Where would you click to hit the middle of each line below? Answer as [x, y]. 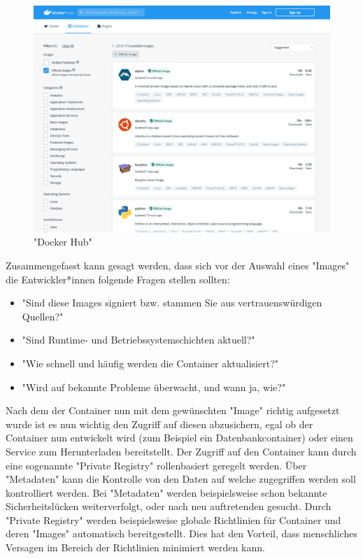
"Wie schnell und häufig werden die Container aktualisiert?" [150, 363]
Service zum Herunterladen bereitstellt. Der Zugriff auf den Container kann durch [181, 451]
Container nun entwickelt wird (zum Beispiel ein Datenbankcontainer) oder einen [179, 438]
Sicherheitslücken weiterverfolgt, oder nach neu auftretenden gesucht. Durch [169, 506]
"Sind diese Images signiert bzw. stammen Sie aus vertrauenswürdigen [172, 303]
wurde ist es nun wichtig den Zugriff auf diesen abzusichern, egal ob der [159, 424]
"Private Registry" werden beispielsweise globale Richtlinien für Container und [173, 519]
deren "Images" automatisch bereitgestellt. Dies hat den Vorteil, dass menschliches [181, 533]
